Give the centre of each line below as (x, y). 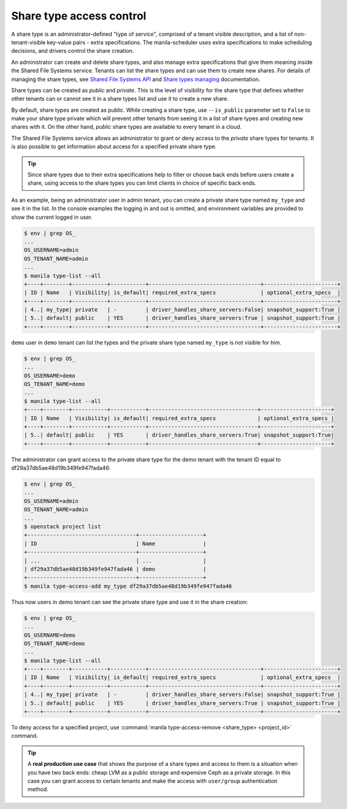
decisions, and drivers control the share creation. (72, 51)
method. (38, 790)
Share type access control (79, 16)
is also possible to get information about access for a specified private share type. (114, 146)
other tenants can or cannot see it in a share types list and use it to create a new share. (120, 99)
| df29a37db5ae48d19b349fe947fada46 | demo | (115, 569)
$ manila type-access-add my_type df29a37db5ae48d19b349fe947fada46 (128, 586)
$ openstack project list (62, 527)
